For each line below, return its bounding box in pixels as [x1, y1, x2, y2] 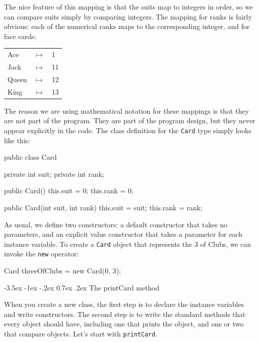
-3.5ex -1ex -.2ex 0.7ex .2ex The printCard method [4, 282, 160, 292]
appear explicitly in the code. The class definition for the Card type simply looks [4, 125, 251, 135]
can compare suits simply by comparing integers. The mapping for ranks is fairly [4, 11, 252, 22]
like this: [4, 135, 31, 145]
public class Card [4, 152, 57, 162]
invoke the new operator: [4, 248, 79, 259]
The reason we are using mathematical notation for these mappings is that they [4, 105, 249, 116]
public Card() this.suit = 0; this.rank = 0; [4, 185, 134, 196]
